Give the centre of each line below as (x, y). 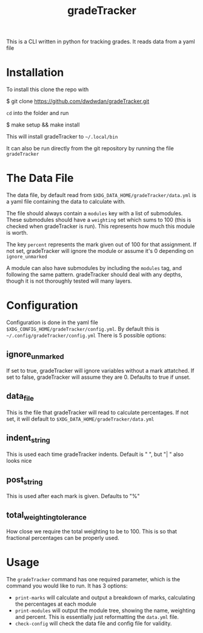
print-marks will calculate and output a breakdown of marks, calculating (105, 597)
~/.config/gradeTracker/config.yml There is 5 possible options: (86, 335)
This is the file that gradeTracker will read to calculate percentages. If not (98, 412)
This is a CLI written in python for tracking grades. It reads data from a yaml (101, 42)
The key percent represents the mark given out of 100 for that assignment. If (101, 244)
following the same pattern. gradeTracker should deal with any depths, (95, 275)
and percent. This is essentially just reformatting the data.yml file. (97, 617)
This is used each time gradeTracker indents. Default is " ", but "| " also (95, 454)
